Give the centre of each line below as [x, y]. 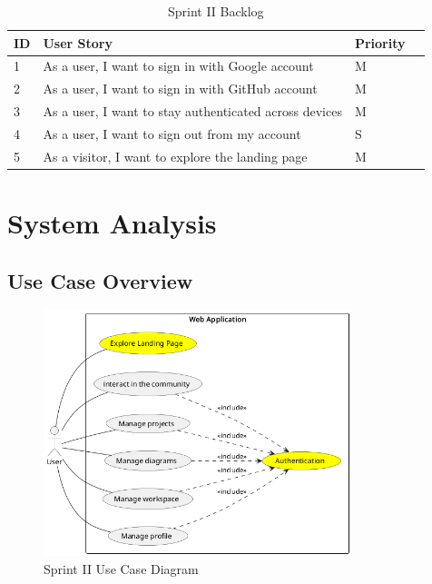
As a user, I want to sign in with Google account [178, 66]
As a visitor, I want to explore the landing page [175, 156]
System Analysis [112, 223]
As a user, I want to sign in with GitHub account [180, 89]
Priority [380, 42]
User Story [78, 42]
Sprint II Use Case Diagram [121, 568]
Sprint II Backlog [216, 11]
